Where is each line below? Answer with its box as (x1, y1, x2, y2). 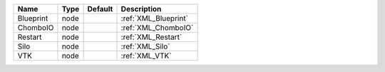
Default (87, 4, 113, 14)
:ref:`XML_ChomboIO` (120, 23, 194, 32)
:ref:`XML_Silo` (120, 41, 170, 51)
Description (120, 4, 162, 14)
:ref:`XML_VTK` (120, 51, 172, 61)
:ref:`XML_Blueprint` (120, 14, 189, 23)
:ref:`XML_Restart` (120, 32, 183, 42)
